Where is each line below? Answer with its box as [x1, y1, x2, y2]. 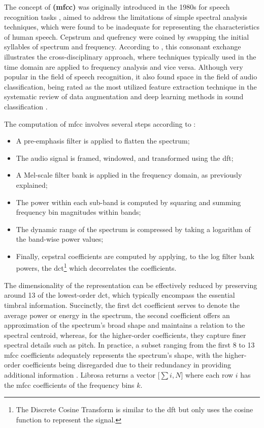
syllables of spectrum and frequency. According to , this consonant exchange [4, 41, 241, 52]
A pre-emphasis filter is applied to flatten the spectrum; [16, 135, 190, 146]
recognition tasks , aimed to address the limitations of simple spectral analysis [4, 11, 248, 22]
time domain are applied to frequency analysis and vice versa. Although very [4, 61, 243, 72]
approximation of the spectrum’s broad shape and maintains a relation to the [4, 320, 245, 330]
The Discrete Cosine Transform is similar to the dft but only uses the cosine [16, 404, 253, 415]
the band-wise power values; [16, 234, 104, 244]
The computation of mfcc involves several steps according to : [4, 118, 196, 129]
